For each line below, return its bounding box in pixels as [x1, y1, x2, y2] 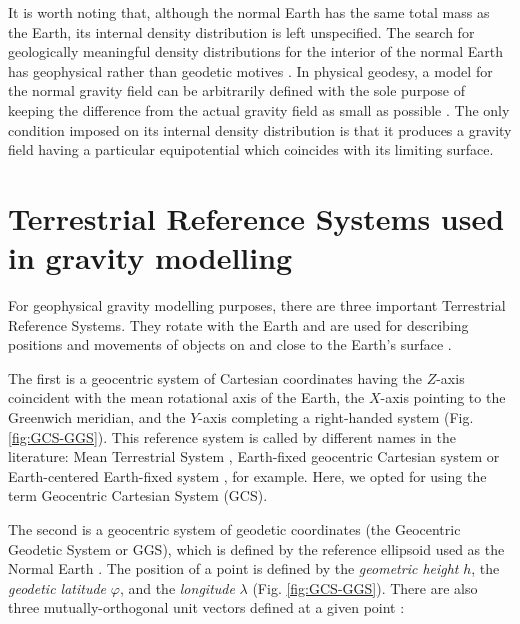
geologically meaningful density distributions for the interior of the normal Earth [8, 41, 504, 62]
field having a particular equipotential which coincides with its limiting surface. [8, 139, 494, 160]
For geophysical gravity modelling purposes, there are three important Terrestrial [8, 295, 506, 316]
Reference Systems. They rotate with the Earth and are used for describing [8, 314, 469, 335]
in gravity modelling [8, 237, 293, 278]
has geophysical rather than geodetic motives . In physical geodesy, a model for [8, 60, 493, 81]
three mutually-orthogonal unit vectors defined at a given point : [8, 597, 405, 618]
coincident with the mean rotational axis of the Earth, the [8, 387, 365, 408]
